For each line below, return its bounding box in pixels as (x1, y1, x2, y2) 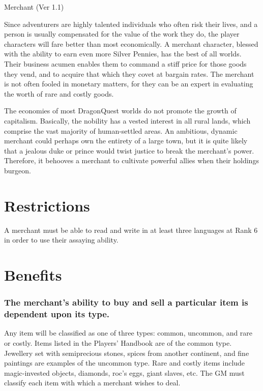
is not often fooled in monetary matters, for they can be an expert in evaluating (4, 78, 253, 89)
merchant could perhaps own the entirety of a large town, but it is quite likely (4, 135, 248, 146)
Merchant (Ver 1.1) (4, 2, 64, 12)
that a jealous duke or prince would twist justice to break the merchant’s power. (4, 145, 254, 156)
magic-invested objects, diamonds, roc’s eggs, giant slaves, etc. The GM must (4, 367, 245, 378)
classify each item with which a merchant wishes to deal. (4, 377, 181, 388)
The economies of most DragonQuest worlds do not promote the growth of (4, 105, 237, 116)
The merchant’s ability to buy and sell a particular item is (4, 296, 248, 309)
